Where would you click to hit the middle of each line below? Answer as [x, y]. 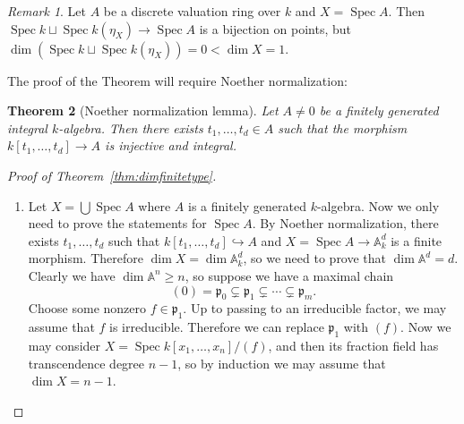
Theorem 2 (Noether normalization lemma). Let [143, 110]
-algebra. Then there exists [131, 127]
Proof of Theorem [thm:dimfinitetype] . [112, 175]
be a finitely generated [379, 110]
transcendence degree [86, 363]
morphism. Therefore [86, 258]
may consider [64, 345]
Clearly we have [72, 275]
